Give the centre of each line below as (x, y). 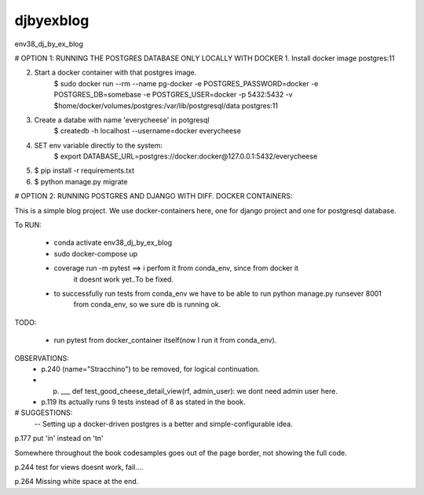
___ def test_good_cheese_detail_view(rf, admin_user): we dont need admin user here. (199, 391)
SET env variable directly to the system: (99, 145)
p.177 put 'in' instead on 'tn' (59, 439)
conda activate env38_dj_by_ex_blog (113, 242)
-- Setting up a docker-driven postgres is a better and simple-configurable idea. (164, 424)
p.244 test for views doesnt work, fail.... (79, 468)
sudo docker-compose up (96, 253)
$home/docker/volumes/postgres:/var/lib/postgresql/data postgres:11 (166, 105)
